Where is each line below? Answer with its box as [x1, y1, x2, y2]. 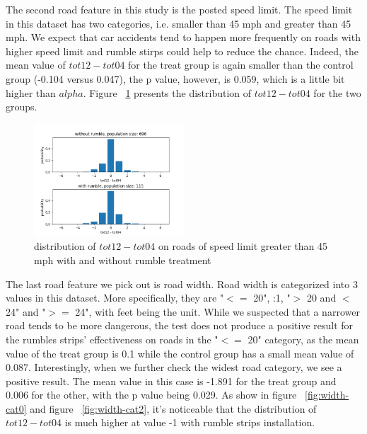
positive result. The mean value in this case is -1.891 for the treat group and [6, 373, 337, 388]
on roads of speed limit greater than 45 [158, 239, 328, 253]
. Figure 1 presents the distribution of [83, 85, 252, 100]
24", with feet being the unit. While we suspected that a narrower [75, 304, 360, 319]
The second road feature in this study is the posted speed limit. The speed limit [6, 2, 353, 16]
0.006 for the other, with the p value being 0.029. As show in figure [6, 387, 297, 402]
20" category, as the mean [247, 331, 359, 346]
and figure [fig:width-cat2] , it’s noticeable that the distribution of [30, 401, 317, 416]
